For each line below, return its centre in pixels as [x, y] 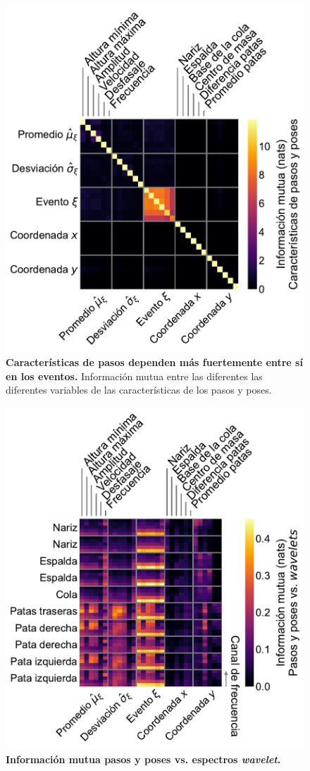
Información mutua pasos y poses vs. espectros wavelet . [143, 759]
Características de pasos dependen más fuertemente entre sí [154, 362]
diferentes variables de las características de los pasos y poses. [139, 390]
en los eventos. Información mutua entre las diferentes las [134, 376]
